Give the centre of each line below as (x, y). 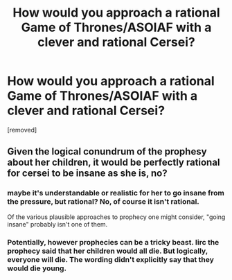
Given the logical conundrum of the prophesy (107, 151)
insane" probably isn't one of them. (57, 224)
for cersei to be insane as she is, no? (87, 174)
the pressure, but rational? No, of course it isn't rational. (103, 202)
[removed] (22, 130)
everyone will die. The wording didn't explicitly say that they (111, 259)
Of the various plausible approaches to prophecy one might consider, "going (116, 217)
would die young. (37, 268)
